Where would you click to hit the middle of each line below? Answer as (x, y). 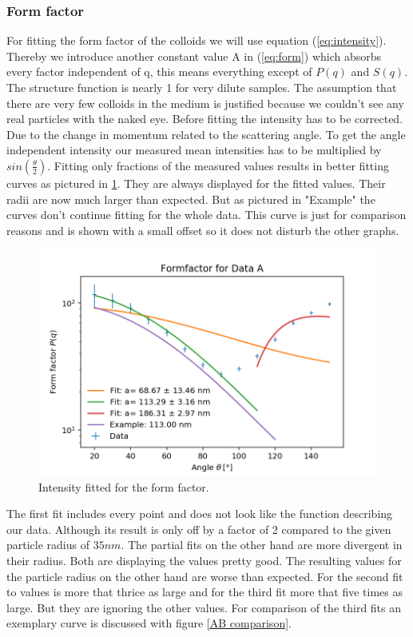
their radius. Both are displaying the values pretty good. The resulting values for (204, 560)
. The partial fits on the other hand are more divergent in (262, 545)
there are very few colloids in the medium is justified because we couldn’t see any (205, 103)
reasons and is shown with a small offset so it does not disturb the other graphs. (203, 230)
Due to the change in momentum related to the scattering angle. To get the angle (206, 134)
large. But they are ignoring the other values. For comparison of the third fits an (204, 607)
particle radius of (48, 545)
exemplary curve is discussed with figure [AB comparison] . (149, 623)
